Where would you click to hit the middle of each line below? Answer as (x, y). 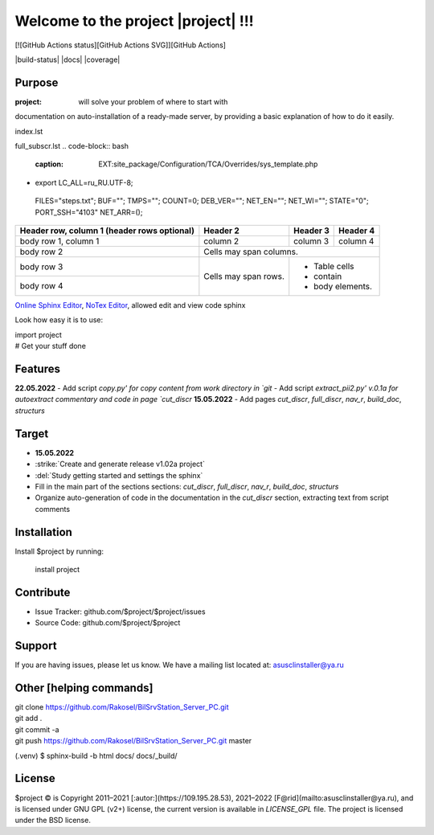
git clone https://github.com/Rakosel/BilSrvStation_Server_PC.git (122, 707)
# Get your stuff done (50, 346)
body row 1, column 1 (59, 241)
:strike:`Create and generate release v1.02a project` (120, 464)
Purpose (37, 82)
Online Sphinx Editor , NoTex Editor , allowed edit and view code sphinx (130, 305)
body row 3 (41, 267)
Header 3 (311, 231)
